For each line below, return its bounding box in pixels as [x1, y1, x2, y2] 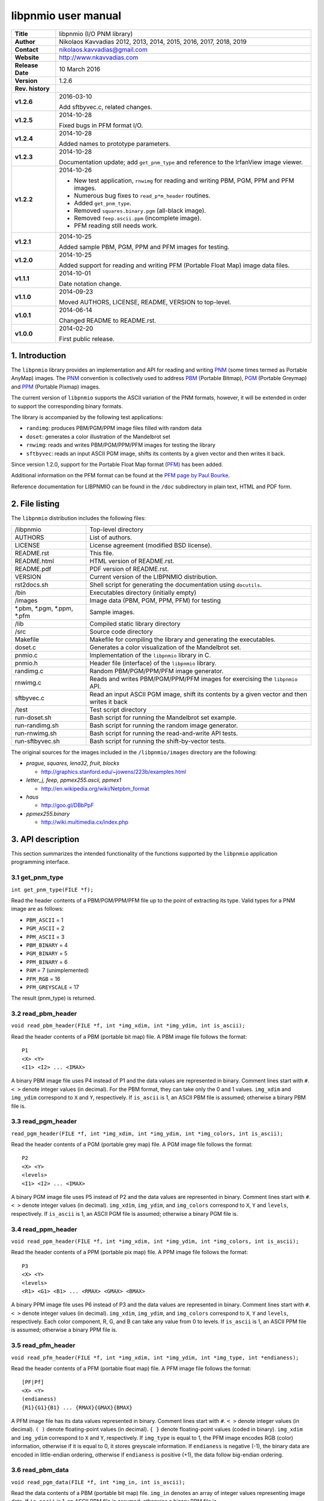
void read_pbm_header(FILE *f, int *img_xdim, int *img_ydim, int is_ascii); [11, 1022, 245, 1029]
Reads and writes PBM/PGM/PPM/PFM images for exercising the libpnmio [89, 675, 298, 683]
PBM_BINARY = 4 [26, 941, 68, 949]
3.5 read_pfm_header [11, 1341, 76, 1350]
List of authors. [89, 533, 132, 542]
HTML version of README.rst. [89, 557, 175, 566]
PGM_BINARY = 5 [26, 950, 68, 957]
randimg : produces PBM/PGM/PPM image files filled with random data [26, 424, 202, 432]
